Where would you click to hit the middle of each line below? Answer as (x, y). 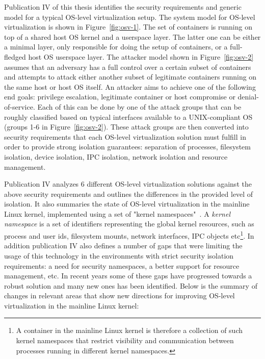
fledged (15, 56)
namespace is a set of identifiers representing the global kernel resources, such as (129, 224)
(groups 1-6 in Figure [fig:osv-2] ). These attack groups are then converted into (126, 127)
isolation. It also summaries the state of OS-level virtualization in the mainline (127, 204)
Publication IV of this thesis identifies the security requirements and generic (123, 7)
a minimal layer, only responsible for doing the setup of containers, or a (116, 47)
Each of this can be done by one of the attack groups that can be (139, 106)
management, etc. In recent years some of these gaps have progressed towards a (128, 276)
